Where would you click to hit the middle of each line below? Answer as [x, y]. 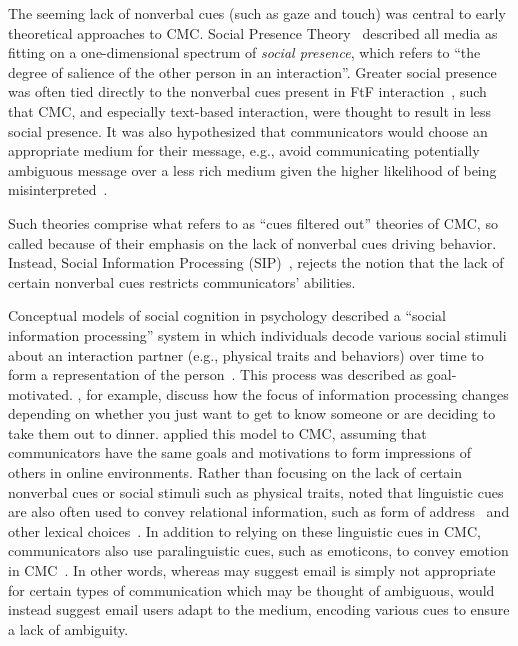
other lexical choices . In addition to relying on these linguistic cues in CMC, [244, 530]
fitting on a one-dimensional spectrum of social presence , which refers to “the [244, 52]
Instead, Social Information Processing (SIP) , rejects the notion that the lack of [256, 262]
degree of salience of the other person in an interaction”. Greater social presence [252, 71]
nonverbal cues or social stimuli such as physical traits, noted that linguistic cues [256, 491]
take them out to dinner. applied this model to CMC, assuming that [217, 432]
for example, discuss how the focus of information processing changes [297, 393]
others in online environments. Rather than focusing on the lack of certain [235, 472]
